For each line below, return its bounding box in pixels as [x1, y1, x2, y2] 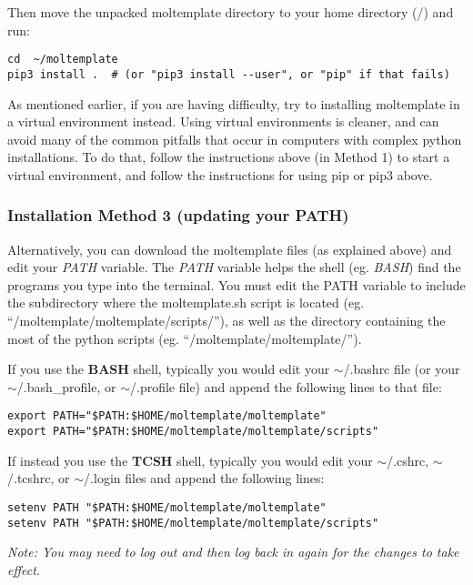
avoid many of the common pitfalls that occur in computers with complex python [7, 129, 462, 148]
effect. [7, 560, 41, 579]
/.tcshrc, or [7, 469, 70, 488]
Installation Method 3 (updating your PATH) [7, 204, 349, 227]
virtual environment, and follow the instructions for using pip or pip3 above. [7, 165, 433, 184]
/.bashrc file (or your [343, 359, 460, 378]
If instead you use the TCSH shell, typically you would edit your [7, 450, 373, 469]
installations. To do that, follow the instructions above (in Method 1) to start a [7, 147, 450, 166]
